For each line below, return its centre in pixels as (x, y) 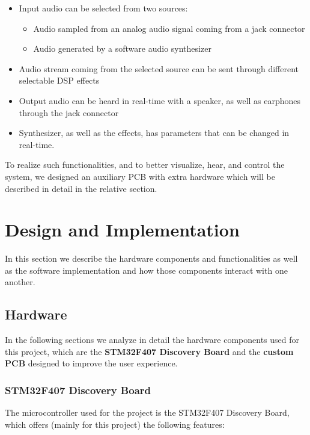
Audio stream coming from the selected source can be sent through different (159, 68)
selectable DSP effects (59, 80)
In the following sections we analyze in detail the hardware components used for (152, 340)
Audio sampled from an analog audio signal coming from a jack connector (169, 28)
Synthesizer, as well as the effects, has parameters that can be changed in (154, 133)
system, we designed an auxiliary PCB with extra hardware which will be (140, 176)
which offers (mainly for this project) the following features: (115, 424)
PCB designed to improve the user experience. (91, 363)
